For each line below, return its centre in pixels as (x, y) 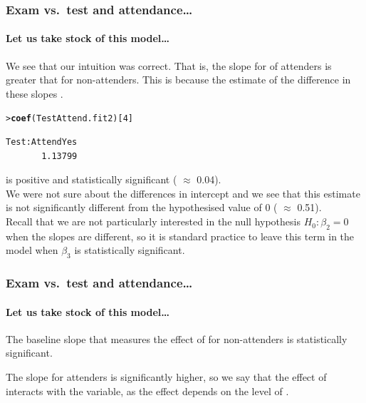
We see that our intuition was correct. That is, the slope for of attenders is (169, 65)
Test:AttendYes (42, 142)
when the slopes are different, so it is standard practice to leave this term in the (180, 236)
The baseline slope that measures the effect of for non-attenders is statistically (177, 338)
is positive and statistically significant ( (91, 179)
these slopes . (35, 93)
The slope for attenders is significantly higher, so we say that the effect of (166, 377)
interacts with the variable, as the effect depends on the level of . (147, 391)
